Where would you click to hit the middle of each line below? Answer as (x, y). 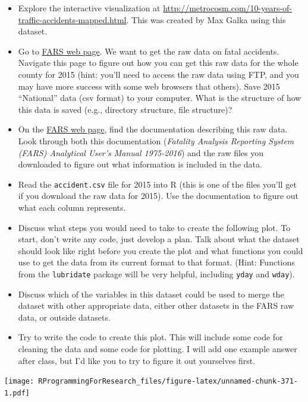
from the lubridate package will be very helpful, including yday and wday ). (156, 273)
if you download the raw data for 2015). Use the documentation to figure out (158, 196)
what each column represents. (72, 207)
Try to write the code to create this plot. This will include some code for (150, 337)
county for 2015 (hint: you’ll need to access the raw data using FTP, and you (158, 74)
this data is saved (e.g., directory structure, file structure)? (125, 109)
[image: (19, 382)
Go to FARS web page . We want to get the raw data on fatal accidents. (149, 51)
